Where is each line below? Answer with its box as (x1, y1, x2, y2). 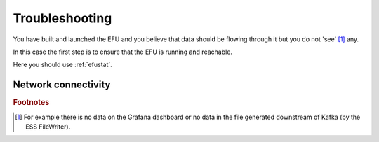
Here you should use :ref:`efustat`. (13, 60, 112, 69)
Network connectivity (13, 79, 111, 91)
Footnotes (13, 98, 50, 108)
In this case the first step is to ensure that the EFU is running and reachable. (13, 48, 233, 56)
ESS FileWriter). (25, 122, 71, 131)
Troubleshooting (13, 10, 112, 26)
